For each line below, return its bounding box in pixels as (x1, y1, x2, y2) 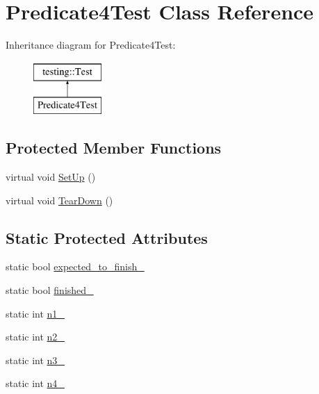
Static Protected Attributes (6, 227, 208, 248)
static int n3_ (6, 352, 65, 367)
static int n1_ (6, 306, 65, 320)
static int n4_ (6, 376, 65, 391)
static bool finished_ (6, 283, 94, 297)
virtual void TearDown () (6, 192, 113, 207)
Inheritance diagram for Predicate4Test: (6, 38, 176, 52)
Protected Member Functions (6, 137, 222, 158)
